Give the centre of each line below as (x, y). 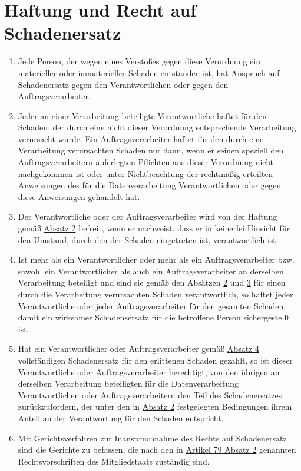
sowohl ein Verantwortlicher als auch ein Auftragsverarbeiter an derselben (151, 271)
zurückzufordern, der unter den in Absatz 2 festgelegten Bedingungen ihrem (155, 406)
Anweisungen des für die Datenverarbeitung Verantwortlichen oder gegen (150, 185)
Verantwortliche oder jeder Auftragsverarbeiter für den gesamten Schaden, (152, 305)
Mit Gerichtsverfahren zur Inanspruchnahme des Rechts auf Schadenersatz (152, 438)
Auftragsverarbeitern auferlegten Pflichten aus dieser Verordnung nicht (146, 162)
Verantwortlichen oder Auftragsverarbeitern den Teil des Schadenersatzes (150, 395)
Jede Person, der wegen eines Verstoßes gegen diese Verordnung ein (139, 61)
